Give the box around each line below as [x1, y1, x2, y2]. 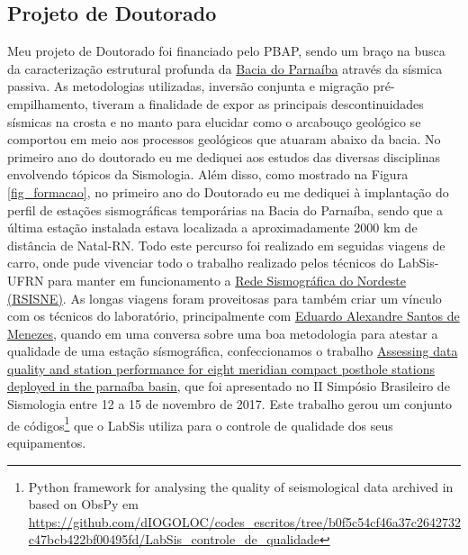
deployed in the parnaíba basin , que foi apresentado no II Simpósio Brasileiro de [7, 377, 450, 396]
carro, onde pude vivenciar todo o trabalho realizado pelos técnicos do [7, 253, 394, 272]
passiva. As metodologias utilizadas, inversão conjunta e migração [7, 77, 369, 96]
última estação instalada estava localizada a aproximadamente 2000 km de [7, 218, 418, 237]
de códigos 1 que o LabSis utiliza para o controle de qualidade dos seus [7, 413, 393, 434]
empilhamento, [7, 94, 88, 113]
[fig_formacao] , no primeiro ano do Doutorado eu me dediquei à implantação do [7, 182, 449, 201]
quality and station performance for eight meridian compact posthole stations [7, 359, 435, 378]
